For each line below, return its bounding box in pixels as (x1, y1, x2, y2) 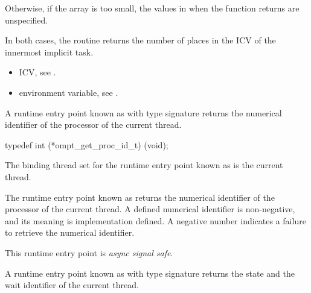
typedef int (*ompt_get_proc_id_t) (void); (5, 138, 168, 151)
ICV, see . (19, 66, 56, 78)
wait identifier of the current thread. (5, 279, 139, 291)
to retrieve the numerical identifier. (5, 226, 135, 239)
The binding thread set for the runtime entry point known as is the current (5, 159, 283, 171)
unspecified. (5, 13, 48, 26)
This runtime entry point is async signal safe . (5, 246, 173, 259)
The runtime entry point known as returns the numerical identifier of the (5, 191, 275, 203)
